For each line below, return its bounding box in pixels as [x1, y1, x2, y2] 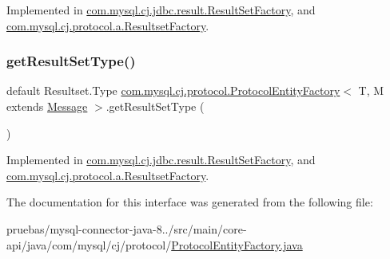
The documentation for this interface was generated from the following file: [6, 194, 373, 210]
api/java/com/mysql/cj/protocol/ [6, 236, 172, 253]
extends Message [6, 98, 88, 114]
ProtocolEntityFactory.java [171, 236, 303, 253]
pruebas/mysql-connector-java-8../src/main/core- [6, 220, 247, 237]
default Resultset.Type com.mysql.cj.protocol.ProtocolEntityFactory [6, 82, 340, 99]
